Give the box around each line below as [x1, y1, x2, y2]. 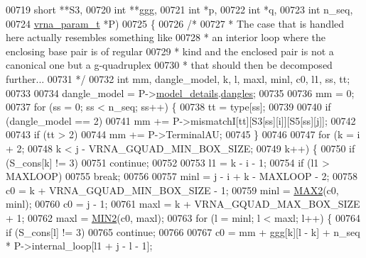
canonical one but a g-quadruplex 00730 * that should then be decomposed [6, 57, 333, 72]
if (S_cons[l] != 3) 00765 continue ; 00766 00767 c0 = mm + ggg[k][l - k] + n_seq [6, 224, 360, 239]
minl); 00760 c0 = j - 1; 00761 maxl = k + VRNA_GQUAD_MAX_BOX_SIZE [6, 196, 360, 211]
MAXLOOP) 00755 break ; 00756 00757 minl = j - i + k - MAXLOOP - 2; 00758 [6, 169, 358, 184]
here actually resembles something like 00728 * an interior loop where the [6, 30, 325, 45]
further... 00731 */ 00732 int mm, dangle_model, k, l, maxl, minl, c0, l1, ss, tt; [6, 71, 350, 86]
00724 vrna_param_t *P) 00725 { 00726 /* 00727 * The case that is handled [6, 16, 345, 30]
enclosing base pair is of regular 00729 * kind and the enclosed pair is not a [6, 43, 334, 58]
